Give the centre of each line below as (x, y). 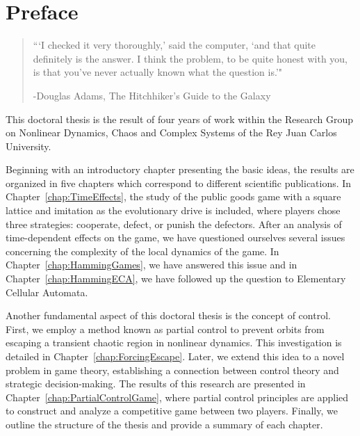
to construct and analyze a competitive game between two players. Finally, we (172, 411)
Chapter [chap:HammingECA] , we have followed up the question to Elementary (176, 278)
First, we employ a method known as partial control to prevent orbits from (165, 329)
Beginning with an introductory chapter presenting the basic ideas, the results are (180, 169)
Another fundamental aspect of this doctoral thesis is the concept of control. (168, 315)
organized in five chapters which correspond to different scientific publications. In (179, 183)
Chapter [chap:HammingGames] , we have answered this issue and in (152, 265)
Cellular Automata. (47, 292)
